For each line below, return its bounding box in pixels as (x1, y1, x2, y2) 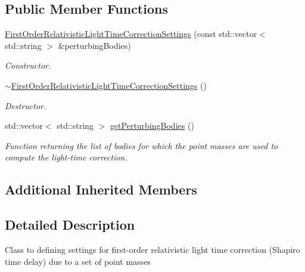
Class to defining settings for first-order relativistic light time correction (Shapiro (5, 243, 300, 255)
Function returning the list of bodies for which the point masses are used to (5, 139, 278, 152)
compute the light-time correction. (5, 151, 127, 163)
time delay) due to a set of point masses (5, 255, 151, 267)
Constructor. (5, 59, 51, 72)
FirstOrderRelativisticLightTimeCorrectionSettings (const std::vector (5, 27, 257, 40)
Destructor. (5, 99, 46, 112)
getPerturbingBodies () (110, 119, 194, 132)
